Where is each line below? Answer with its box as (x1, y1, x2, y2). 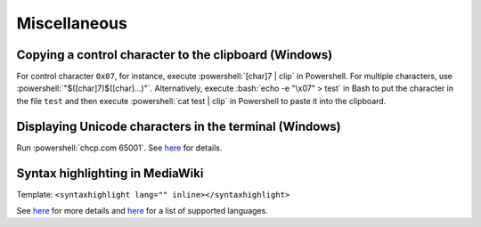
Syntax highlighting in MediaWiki (16, 166, 204, 181)
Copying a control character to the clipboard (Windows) (16, 47, 333, 62)
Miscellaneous (16, 13, 128, 33)
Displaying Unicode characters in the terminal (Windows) (16, 118, 342, 134)
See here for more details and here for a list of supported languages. (16, 206, 269, 216)
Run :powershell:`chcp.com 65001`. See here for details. (16, 142, 223, 153)
